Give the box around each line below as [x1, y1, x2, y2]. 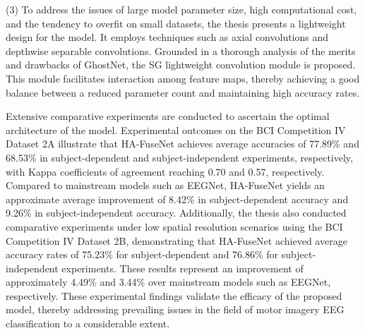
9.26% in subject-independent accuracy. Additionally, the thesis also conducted [6, 205, 347, 220]
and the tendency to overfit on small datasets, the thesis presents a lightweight [6, 16, 346, 30]
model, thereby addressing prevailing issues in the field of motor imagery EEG [6, 302, 345, 317]
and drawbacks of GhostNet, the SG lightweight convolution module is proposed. [6, 57, 356, 72]
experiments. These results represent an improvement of [61, 260, 304, 275]
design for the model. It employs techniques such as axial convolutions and [6, 30, 329, 44]
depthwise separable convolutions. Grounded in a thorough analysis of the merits [6, 43, 356, 58]
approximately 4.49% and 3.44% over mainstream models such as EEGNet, [6, 274, 331, 289]
